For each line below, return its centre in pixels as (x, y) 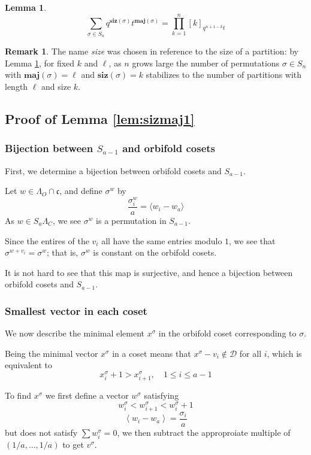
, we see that (252, 240)
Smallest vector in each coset (76, 310)
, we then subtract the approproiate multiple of (204, 433)
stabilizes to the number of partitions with (224, 75)
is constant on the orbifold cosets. (155, 252)
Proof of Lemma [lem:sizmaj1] (100, 118)
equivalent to (28, 365)
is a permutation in (131, 220)
